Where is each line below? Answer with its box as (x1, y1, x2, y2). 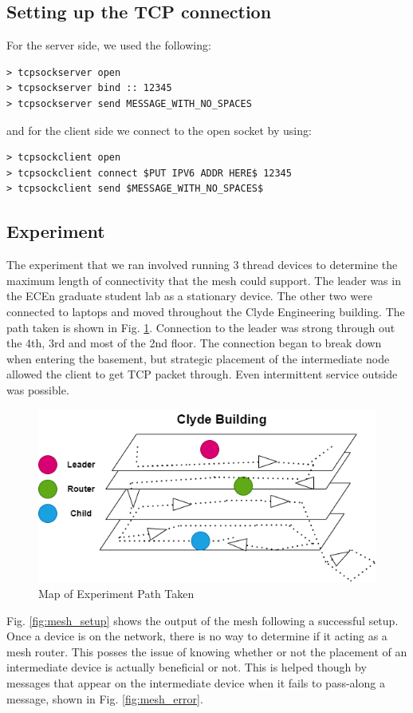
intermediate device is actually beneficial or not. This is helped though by (6, 659, 367, 675)
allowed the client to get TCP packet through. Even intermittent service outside (6, 366, 398, 382)
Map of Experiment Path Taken (38, 585, 195, 602)
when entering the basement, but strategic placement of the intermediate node (6, 350, 390, 366)
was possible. (6, 381, 69, 398)
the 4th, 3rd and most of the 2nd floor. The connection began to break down (6, 335, 382, 351)
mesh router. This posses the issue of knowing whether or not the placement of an (6, 643, 407, 660)
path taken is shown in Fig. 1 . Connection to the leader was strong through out (6, 319, 395, 335)
